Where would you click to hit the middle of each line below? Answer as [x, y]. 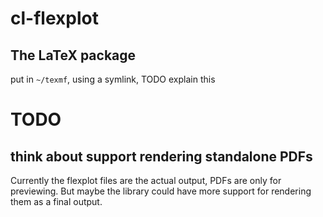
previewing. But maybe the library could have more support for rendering [161, 191]
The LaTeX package [73, 55]
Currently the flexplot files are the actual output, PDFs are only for [146, 180]
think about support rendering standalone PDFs [161, 156]
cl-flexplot [54, 18]
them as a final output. [56, 201]
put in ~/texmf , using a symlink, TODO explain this [113, 79]
